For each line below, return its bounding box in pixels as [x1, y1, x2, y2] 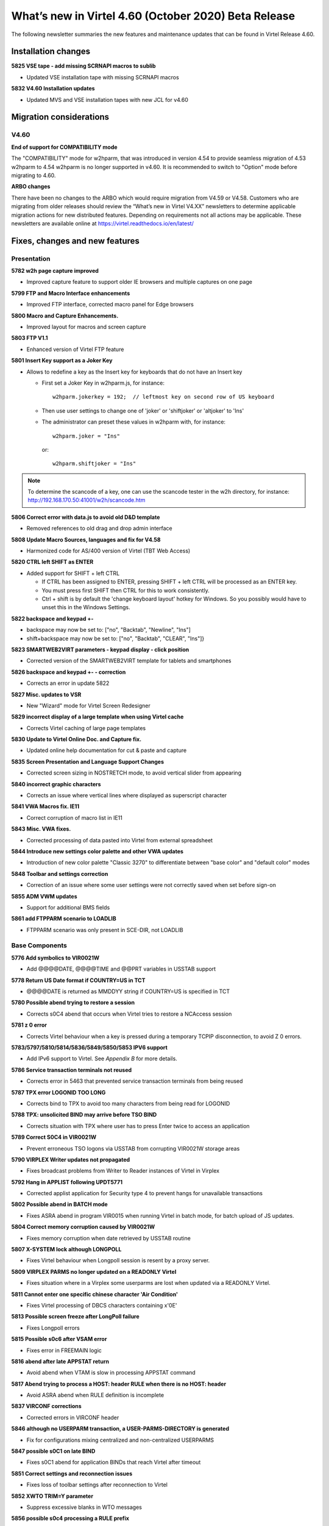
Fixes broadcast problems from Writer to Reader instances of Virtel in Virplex [26, 1167, 219, 1174]
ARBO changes [11, 183, 51, 190]
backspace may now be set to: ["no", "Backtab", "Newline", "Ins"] [26, 626, 191, 634]
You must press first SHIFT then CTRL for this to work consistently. [41, 587, 210, 594]
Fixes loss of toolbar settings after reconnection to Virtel [26, 1481, 168, 1489]
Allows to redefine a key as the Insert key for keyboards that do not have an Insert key [26, 368, 242, 375]
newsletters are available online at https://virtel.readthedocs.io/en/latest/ [11, 220, 194, 227]
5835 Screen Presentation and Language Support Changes [11, 758, 164, 765]
